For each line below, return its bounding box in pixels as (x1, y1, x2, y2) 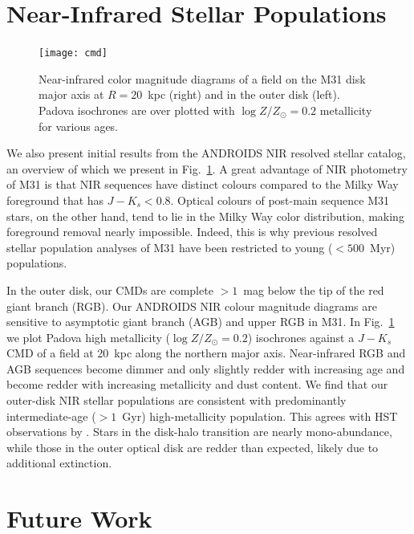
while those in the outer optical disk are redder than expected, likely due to (6, 438, 379, 455)
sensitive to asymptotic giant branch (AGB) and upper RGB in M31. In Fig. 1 (6, 313, 395, 330)
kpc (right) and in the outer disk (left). (148, 86, 340, 103)
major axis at (39, 86, 104, 103)
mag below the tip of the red (243, 281, 384, 298)
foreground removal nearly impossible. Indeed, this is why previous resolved (6, 223, 378, 240)
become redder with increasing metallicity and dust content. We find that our (6, 376, 388, 393)
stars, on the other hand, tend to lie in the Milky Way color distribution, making (6, 207, 404, 224)
